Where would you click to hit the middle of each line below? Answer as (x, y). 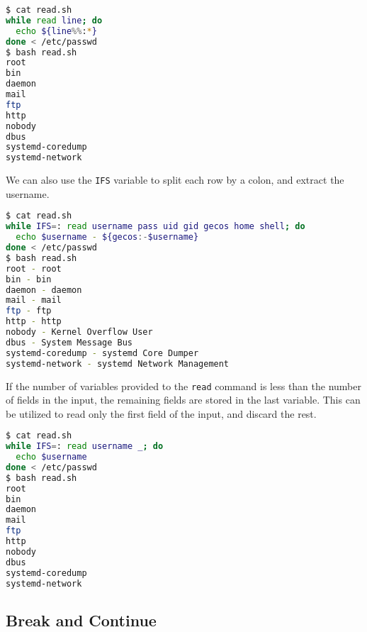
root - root (34, 268)
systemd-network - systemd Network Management (118, 364)
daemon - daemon (44, 290)
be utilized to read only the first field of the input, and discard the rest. (161, 413)
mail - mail (34, 300)
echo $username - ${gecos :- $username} (107, 237)
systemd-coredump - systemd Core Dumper (102, 353)
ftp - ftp (29, 311)
